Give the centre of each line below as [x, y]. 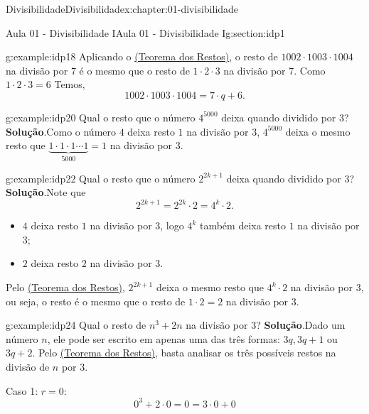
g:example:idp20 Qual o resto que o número [101, 117]
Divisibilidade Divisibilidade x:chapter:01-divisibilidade [122, 9]
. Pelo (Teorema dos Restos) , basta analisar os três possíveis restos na [184, 353]
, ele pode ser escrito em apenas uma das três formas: [164, 338]
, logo [172, 225]
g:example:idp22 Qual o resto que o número [101, 178]
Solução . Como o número [61, 131]
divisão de [28, 367]
